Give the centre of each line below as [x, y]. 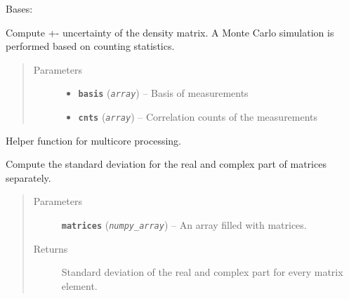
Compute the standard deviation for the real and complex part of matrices [166, 164]
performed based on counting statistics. [90, 46]
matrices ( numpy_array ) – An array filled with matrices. [184, 225]
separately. [28, 177]
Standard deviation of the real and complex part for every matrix [202, 272]
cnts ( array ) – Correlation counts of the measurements [198, 117]
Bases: [19, 8]
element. [79, 285]
